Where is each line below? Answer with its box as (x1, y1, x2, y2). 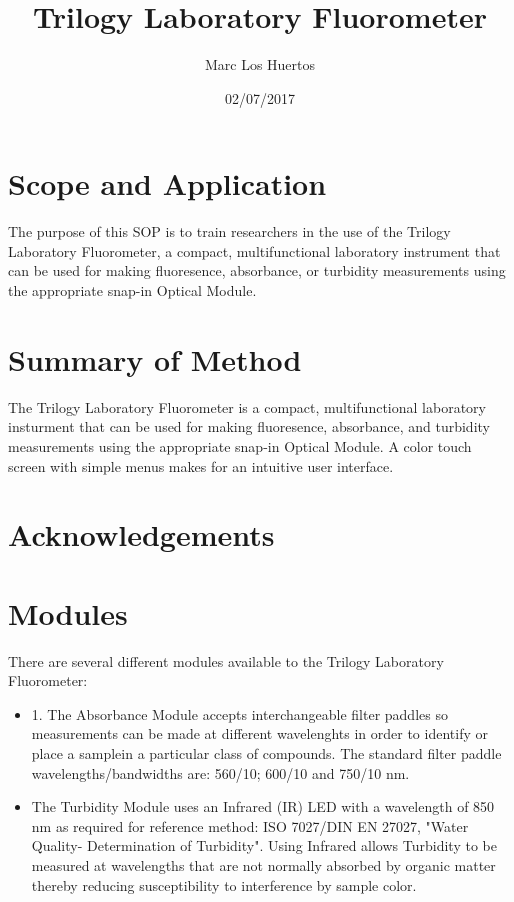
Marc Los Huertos (204, 54, 316, 75)
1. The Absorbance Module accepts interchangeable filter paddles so (31, 703, 448, 724)
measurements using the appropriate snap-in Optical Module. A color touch (8, 435, 472, 456)
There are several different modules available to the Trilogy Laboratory (8, 650, 444, 671)
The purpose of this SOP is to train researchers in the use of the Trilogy (8, 221, 451, 242)
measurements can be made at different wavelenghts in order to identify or (31, 723, 488, 744)
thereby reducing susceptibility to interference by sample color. (31, 874, 417, 895)
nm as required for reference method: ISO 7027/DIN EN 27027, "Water (31, 815, 469, 836)
